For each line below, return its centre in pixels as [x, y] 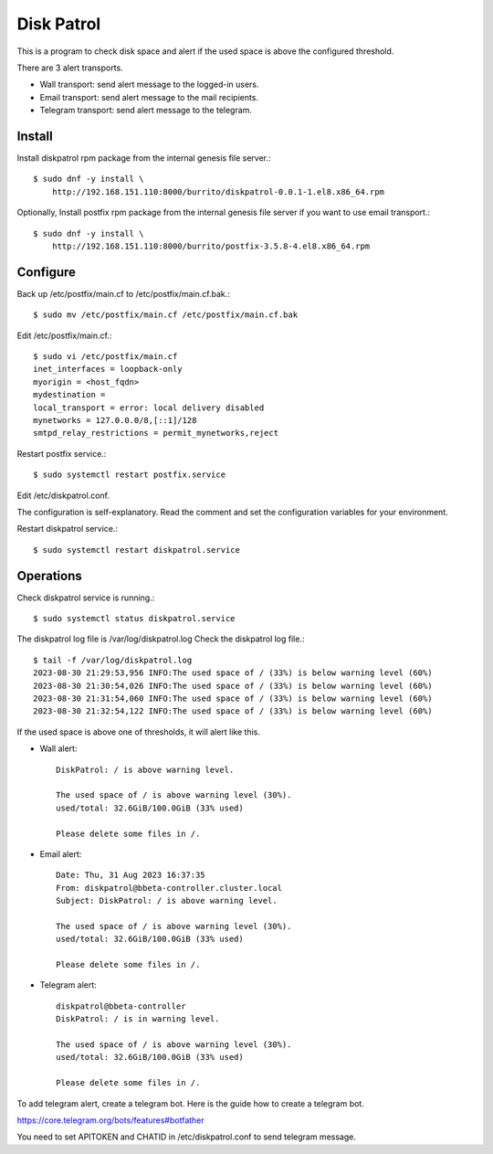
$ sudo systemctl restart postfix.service [130, 475]
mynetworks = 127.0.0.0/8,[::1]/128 [115, 420]
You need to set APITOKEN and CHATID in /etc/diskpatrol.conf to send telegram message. [186, 1137]
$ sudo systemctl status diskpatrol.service [135, 619]
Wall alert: [58, 748]
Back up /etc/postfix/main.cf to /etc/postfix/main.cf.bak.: [123, 293]
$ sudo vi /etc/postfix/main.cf [105, 357]
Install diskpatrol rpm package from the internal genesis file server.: [144, 158]
